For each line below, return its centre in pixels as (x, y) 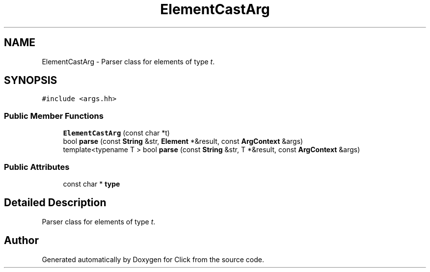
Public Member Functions (54, 116)
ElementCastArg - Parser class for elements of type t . (128, 61)
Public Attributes (37, 167)
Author (21, 241)
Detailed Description (55, 203)
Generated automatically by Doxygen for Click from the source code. (153, 259)
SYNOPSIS (31, 81)
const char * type (92, 184)
